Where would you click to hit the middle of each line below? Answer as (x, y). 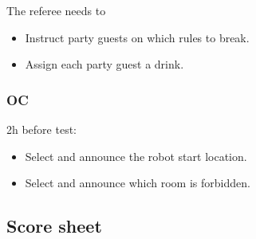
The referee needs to (56, 10)
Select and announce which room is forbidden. (138, 183)
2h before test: (42, 129)
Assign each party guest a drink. (104, 64)
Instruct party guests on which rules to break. (137, 37)
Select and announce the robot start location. (136, 156)
